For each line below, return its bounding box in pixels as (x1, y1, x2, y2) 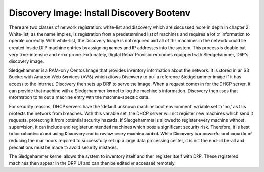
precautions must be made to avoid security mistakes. (9, 144, 118, 151)
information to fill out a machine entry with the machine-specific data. (9, 95, 150, 100)
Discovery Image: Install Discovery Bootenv (9, 7, 191, 18)
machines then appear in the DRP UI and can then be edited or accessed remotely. (9, 160, 176, 166)
